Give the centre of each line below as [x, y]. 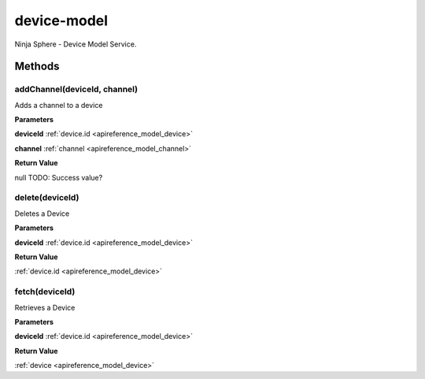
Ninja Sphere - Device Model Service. [76, 44]
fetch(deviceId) [45, 292]
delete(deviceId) [47, 198]
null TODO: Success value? [59, 177]
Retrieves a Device [45, 307]
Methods [37, 67]
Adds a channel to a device [59, 105]
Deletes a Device [42, 214]
